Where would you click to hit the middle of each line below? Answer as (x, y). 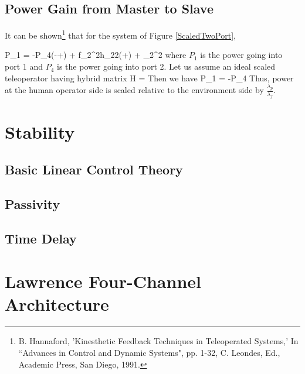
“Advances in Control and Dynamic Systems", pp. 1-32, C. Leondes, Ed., (149, 352)
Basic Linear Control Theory (94, 169)
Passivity (33, 203)
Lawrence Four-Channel (103, 281)
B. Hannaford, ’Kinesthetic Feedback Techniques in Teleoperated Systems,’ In (158, 341)
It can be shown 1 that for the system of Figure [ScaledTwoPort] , (120, 34)
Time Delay (41, 238)
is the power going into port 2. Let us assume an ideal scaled (166, 66)
